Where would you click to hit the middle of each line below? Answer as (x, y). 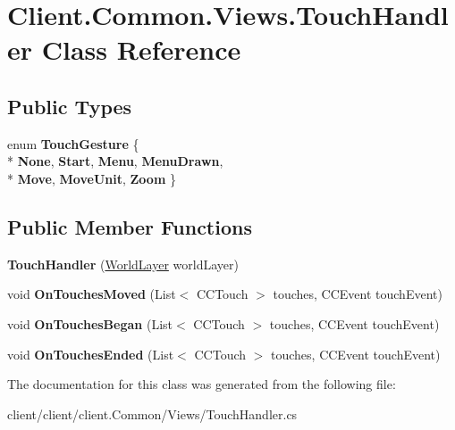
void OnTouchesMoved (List (92, 294)
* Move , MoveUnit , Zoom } (92, 178)
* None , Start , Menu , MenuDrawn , (115, 161)
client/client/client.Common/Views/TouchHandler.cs (152, 413)
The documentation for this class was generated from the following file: (202, 384)
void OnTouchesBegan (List (90, 323)
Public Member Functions (130, 226)
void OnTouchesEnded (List (91, 354)
